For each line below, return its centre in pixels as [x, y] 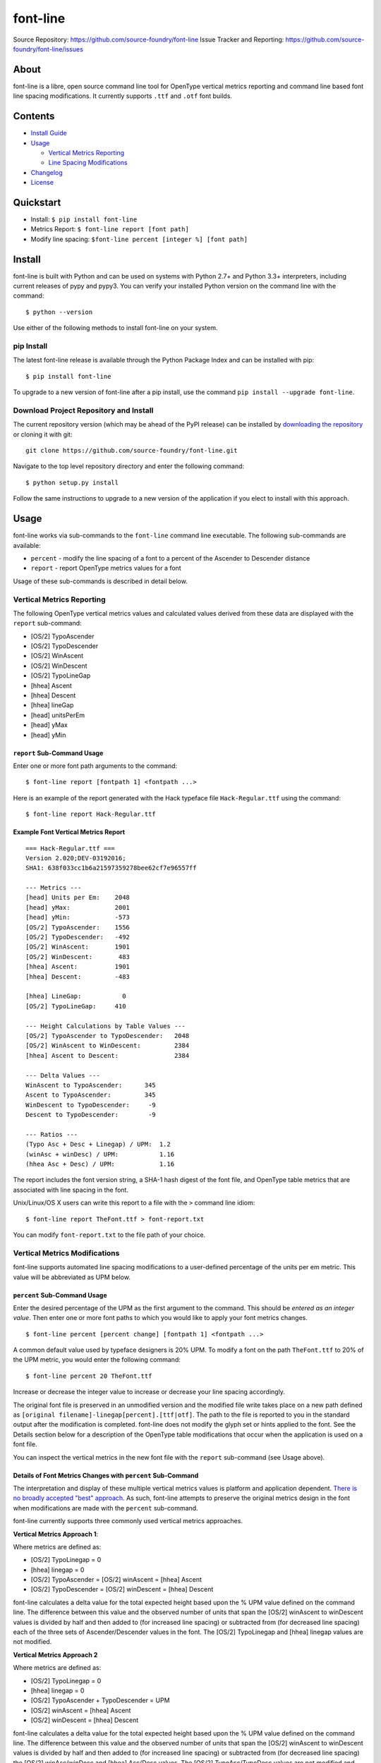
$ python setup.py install [72, 482]
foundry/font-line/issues [48, 49]
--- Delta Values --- [63, 1075]
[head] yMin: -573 [78, 917]
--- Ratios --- [52, 1134]
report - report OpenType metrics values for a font [106, 568]
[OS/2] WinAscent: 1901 [78, 947]
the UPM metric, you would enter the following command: [97, 1360]
